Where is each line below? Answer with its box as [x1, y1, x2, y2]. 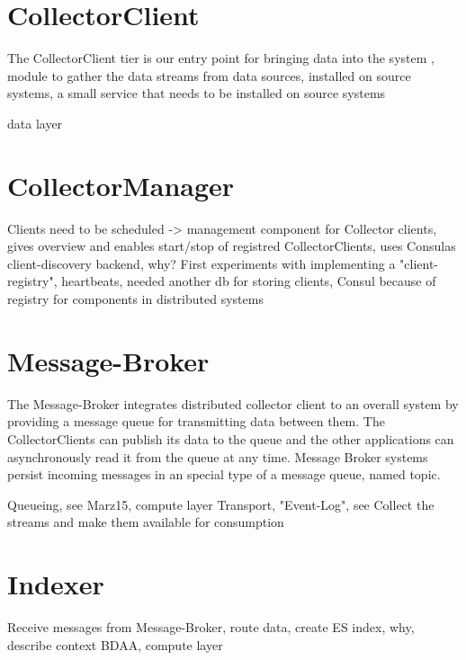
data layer [7, 113, 63, 132]
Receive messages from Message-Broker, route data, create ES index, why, [7, 618, 415, 636]
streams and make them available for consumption [7, 513, 284, 531]
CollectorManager [7, 166, 235, 203]
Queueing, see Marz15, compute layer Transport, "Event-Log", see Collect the [7, 495, 435, 513]
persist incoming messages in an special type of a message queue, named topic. [7, 465, 441, 484]
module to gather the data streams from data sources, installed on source [7, 66, 411, 85]
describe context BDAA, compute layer [7, 635, 223, 654]
